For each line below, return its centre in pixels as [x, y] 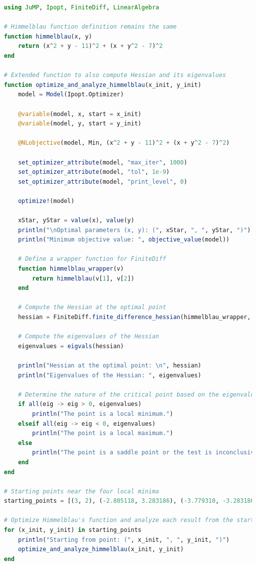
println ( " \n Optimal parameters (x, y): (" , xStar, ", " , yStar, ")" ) [134, 230]
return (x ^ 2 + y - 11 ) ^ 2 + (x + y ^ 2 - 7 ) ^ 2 [90, 46]
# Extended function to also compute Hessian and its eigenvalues [115, 75]
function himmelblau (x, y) [48, 36]
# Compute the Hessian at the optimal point [92, 307]
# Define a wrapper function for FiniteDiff [92, 259]
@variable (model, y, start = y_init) [80, 124]
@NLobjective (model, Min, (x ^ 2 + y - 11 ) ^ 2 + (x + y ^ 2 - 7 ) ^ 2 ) [124, 143]
